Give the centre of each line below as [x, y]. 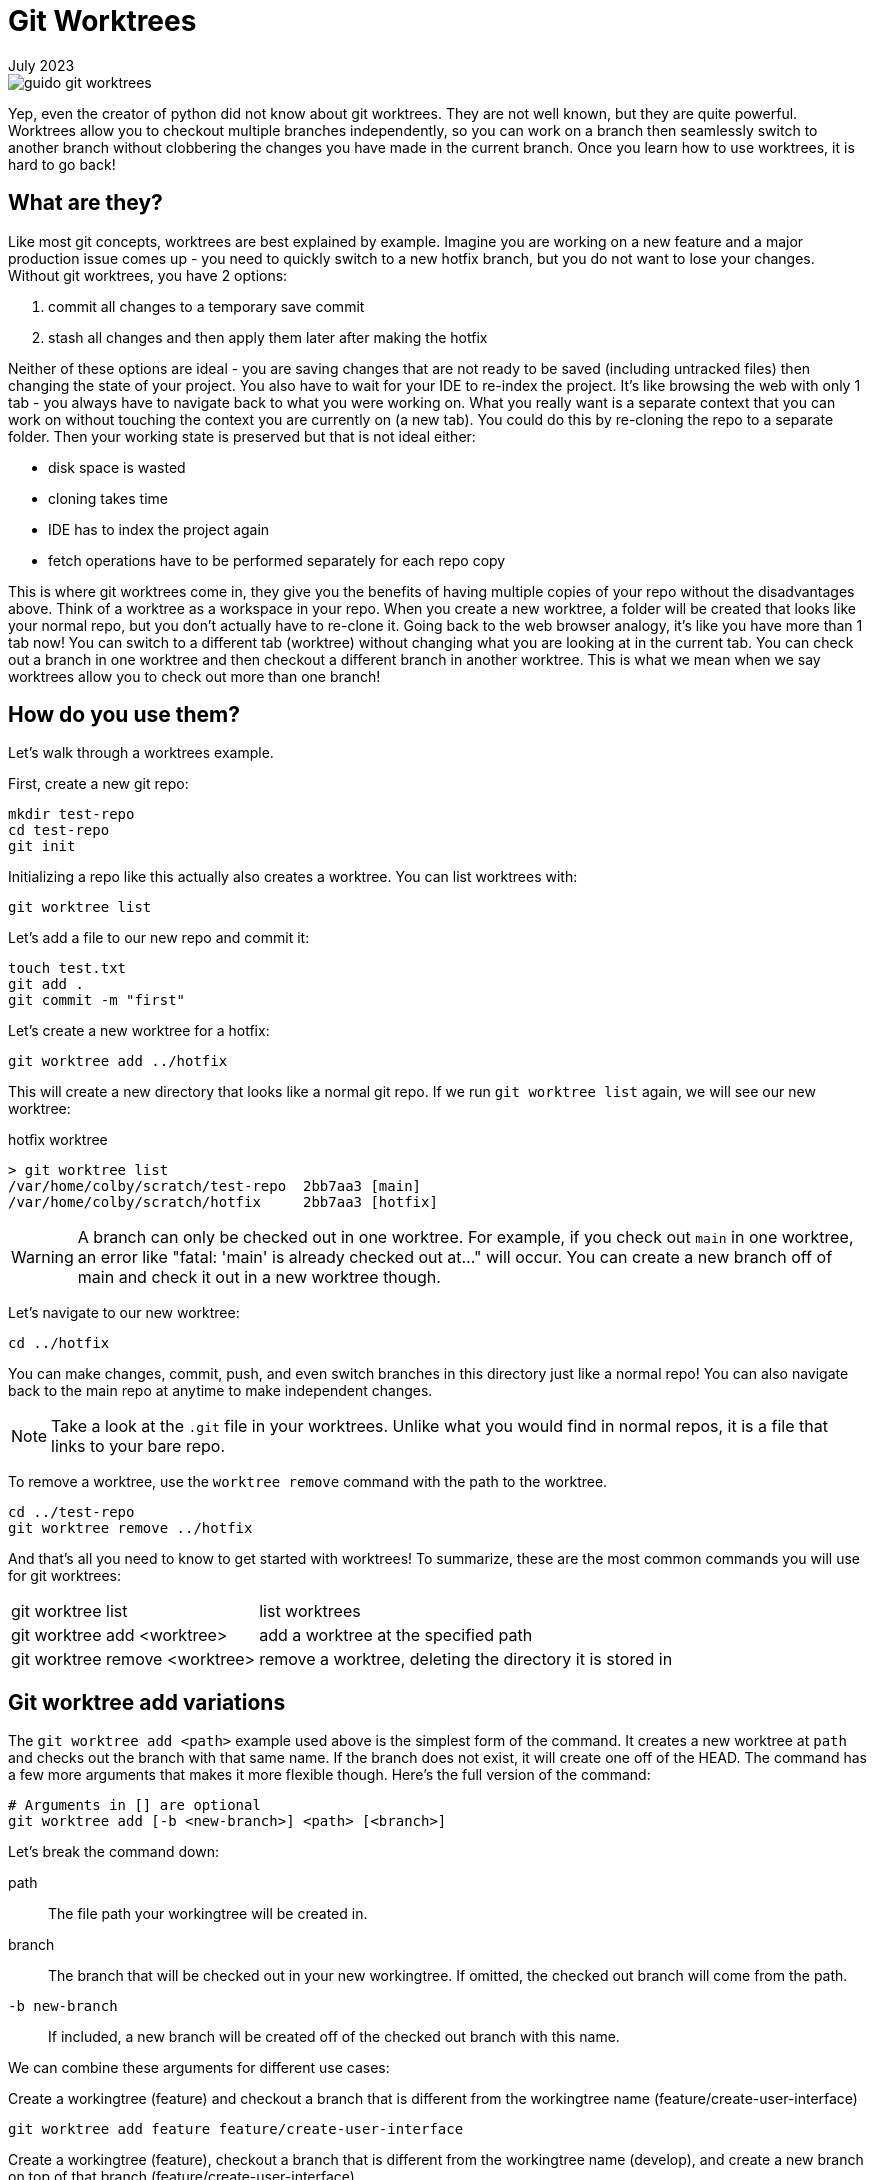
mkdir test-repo [71, 814]
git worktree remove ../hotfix [130, 1528]
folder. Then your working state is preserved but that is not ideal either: [242, 436]
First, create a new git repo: [98, 784]
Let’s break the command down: [113, 1852]
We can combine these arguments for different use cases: [199, 2068]
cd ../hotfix [59, 1343]
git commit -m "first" [97, 1000]
